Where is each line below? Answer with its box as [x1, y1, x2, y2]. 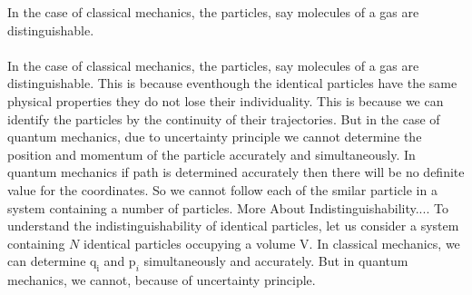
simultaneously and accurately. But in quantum [143, 251, 408, 270]
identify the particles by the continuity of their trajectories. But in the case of [7, 109, 440, 128]
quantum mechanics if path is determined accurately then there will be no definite [7, 162, 465, 182]
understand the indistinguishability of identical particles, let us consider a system [7, 216, 459, 235]
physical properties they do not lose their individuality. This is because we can [7, 91, 444, 110]
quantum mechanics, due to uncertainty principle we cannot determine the [7, 127, 422, 146]
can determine [7, 251, 86, 270]
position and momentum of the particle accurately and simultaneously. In [7, 144, 416, 163]
